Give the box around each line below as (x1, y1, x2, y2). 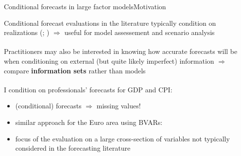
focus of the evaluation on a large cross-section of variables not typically (15, 133, 230, 143)
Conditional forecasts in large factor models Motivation (4, 1, 166, 11)
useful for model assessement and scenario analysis (64, 27, 215, 37)
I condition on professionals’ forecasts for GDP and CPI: (4, 84, 172, 94)
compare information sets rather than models (4, 65, 146, 75)
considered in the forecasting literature (15, 143, 131, 153)
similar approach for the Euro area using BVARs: (15, 117, 163, 127)
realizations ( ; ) (4, 27, 50, 37)
